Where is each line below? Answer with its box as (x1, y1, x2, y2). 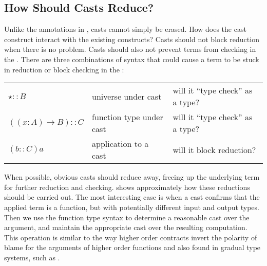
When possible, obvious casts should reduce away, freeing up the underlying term (4, 172, 260, 182)
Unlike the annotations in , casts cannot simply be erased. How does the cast (4, 24, 246, 34)
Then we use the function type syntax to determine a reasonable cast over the (4, 212, 250, 222)
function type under (91, 111, 163, 123)
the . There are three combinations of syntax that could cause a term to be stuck (4, 53, 259, 64)
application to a (91, 138, 149, 150)
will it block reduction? (173, 143, 256, 156)
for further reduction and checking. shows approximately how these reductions (4, 181, 250, 192)
